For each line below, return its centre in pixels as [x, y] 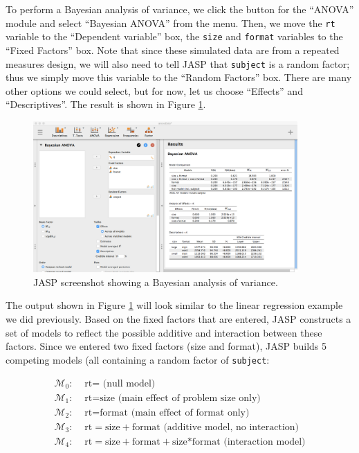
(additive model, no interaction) [231, 427]
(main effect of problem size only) [189, 398]
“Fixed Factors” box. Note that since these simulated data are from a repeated [173, 50]
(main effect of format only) [190, 412]
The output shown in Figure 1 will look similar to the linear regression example [174, 305]
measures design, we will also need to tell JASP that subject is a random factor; [178, 63]
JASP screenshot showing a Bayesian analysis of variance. [156, 282]
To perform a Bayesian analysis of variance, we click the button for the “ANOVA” [180, 9]
